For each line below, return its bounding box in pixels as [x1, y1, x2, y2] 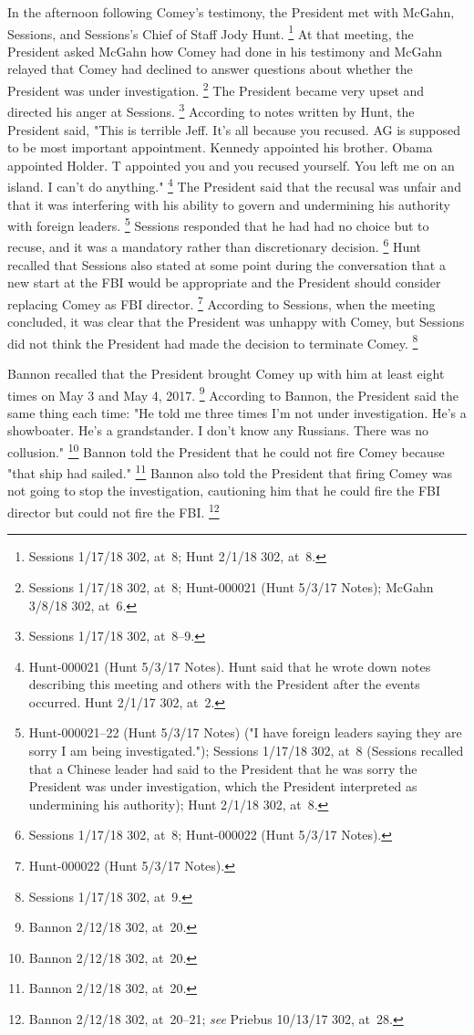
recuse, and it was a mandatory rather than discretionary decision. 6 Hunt [7, 235, 422, 256]
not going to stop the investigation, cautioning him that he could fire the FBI [7, 481, 441, 500]
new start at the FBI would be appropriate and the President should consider [7, 273, 441, 292]
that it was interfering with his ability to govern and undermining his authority [7, 194, 450, 214]
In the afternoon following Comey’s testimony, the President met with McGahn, [7, 3, 455, 21]
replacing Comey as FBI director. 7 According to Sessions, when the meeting [7, 291, 436, 313]
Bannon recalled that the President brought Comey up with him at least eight [7, 363, 445, 382]
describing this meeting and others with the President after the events [28, 674, 420, 694]
